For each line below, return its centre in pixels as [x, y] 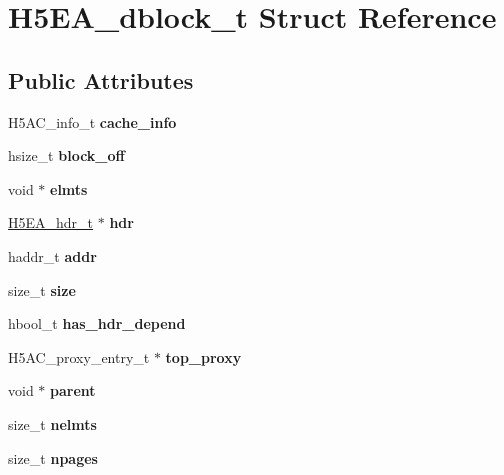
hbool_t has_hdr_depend [97, 323]
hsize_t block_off [66, 155]
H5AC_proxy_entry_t [79, 356]
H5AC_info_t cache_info [92, 121]
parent [73, 390]
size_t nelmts [52, 423]
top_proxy [203, 356]
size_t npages [53, 457]
